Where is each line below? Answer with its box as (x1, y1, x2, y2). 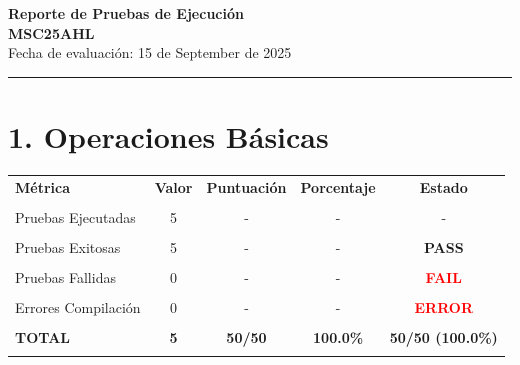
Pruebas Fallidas (15, 266, 116, 287)
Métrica (15, 176, 71, 197)
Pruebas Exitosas (15, 236, 121, 257)
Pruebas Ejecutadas (15, 206, 136, 227)
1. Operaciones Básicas (8, 115, 329, 156)
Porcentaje (300, 176, 376, 197)
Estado (419, 176, 468, 197)
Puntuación (206, 176, 287, 197)
